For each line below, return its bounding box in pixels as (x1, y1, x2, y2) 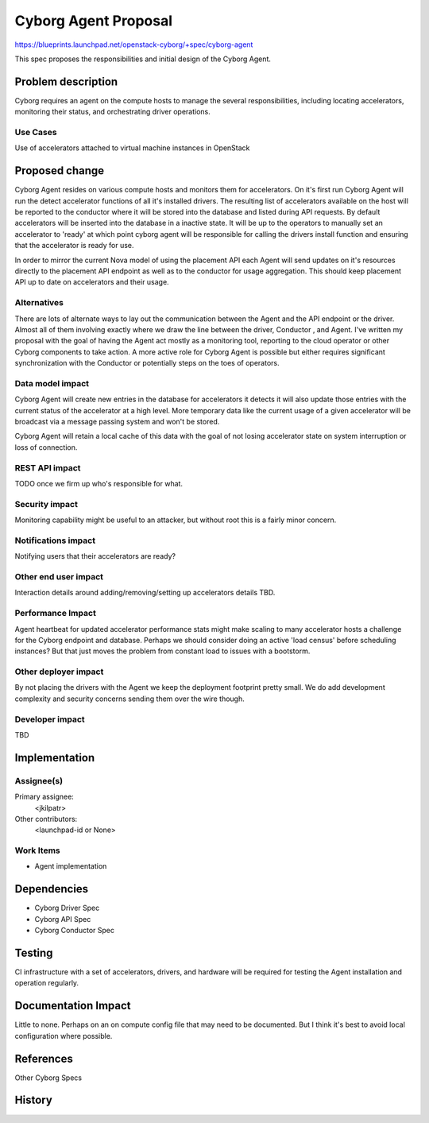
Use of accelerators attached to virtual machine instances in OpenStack (14, 143, 250, 153)
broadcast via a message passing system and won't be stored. (14, 417, 220, 427)
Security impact (14, 498, 79, 509)
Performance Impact (14, 608, 97, 619)
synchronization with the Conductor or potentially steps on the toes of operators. (14, 358, 280, 368)
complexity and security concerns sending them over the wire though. (14, 694, 245, 703)
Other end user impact (14, 571, 103, 582)
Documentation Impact (14, 999, 131, 1013)
